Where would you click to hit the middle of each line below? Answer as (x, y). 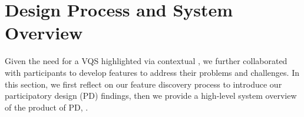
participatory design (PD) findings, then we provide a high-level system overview (151, 96)
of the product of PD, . (47, 107)
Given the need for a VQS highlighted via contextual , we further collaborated (146, 61)
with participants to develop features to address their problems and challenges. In (152, 72)
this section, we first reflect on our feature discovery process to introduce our (143, 84)
